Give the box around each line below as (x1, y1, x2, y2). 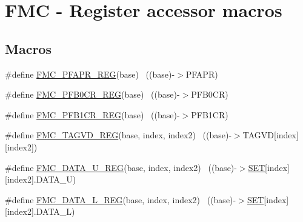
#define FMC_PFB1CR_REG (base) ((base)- (5, 108, 180, 121)
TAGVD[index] (242, 129, 299, 141)
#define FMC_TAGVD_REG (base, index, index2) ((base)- (5, 129, 232, 141)
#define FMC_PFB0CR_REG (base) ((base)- (5, 88, 180, 101)
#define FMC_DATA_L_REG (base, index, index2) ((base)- (5, 193, 236, 206)
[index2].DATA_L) (5, 205, 75, 218)
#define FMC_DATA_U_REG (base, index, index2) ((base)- (5, 161, 237, 173)
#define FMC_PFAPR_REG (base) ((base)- (5, 67, 175, 80)
